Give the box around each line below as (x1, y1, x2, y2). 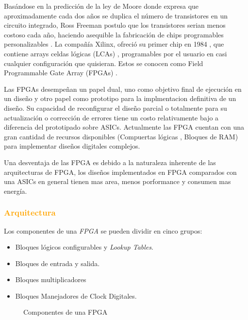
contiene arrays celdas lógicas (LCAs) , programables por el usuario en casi (4, 48, 227, 58)
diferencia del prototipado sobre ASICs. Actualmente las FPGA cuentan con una (4, 122, 245, 132)
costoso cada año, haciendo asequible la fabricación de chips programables (4, 29, 224, 39)
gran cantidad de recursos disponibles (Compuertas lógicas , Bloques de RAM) (4, 131, 238, 141)
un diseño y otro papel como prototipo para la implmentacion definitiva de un (4, 93, 236, 103)
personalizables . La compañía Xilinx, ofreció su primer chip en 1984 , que (4, 39, 224, 49)
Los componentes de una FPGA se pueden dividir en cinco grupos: (4, 225, 202, 236)
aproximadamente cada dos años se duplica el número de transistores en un (4, 10, 228, 20)
